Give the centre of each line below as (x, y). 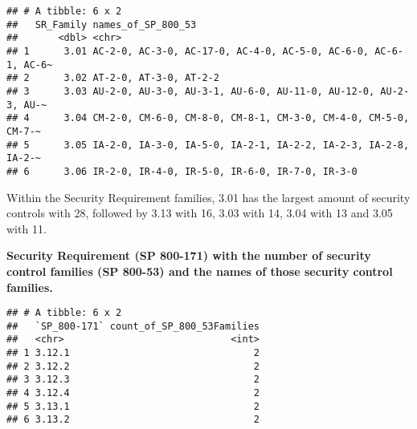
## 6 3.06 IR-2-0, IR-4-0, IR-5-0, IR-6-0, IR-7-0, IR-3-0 (182, 171)
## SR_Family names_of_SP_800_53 (102, 24)
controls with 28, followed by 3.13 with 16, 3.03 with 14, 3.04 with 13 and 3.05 (200, 213)
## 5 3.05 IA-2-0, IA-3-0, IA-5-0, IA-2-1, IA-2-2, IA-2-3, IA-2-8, (208, 145)
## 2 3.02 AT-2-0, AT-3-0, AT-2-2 (113, 78)
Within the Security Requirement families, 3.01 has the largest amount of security (208, 197)
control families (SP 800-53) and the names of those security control (200, 271)
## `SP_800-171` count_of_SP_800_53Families (133, 326)
